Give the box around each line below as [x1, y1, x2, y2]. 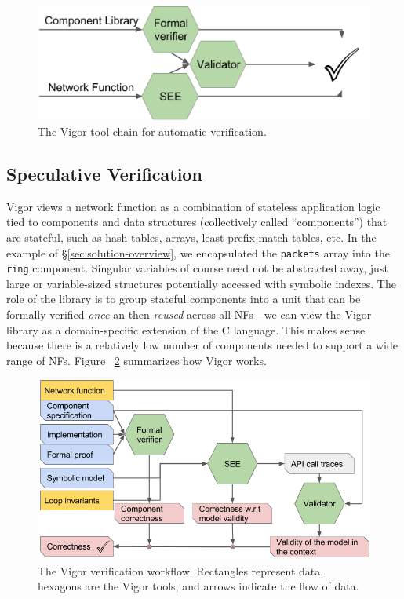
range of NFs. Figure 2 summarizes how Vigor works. [6, 352, 267, 368]
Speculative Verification [6, 161, 202, 185]
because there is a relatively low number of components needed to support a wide [6, 337, 398, 353]
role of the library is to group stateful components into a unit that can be [6, 290, 361, 307]
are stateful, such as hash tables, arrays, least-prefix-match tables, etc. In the [6, 228, 377, 245]
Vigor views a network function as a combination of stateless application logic [6, 198, 380, 214]
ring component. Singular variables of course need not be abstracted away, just [6, 260, 388, 276]
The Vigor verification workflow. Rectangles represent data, [38, 562, 324, 579]
